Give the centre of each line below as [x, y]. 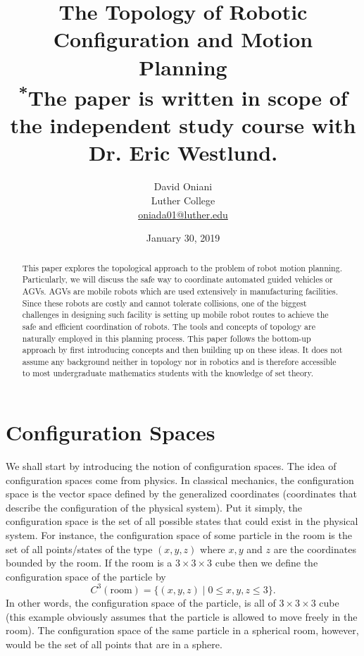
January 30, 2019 [183, 238]
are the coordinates [315, 549]
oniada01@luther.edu [183, 214]
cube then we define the [266, 563]
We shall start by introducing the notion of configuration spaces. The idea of [171, 466]
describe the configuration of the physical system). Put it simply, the [154, 507]
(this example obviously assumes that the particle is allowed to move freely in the [182, 616]
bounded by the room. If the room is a [89, 563]
